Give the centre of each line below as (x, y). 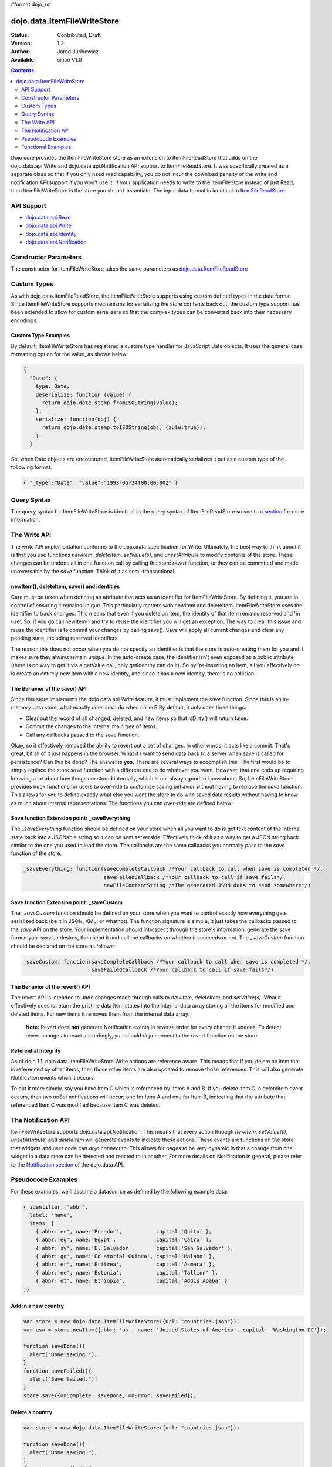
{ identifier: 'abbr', (56, 1207)
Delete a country (32, 1412)
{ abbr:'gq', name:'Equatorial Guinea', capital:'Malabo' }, (125, 1256)
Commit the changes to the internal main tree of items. (92, 726)
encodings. (24, 320)
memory (21, 708)
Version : (21, 43)
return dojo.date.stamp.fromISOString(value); (110, 403)
